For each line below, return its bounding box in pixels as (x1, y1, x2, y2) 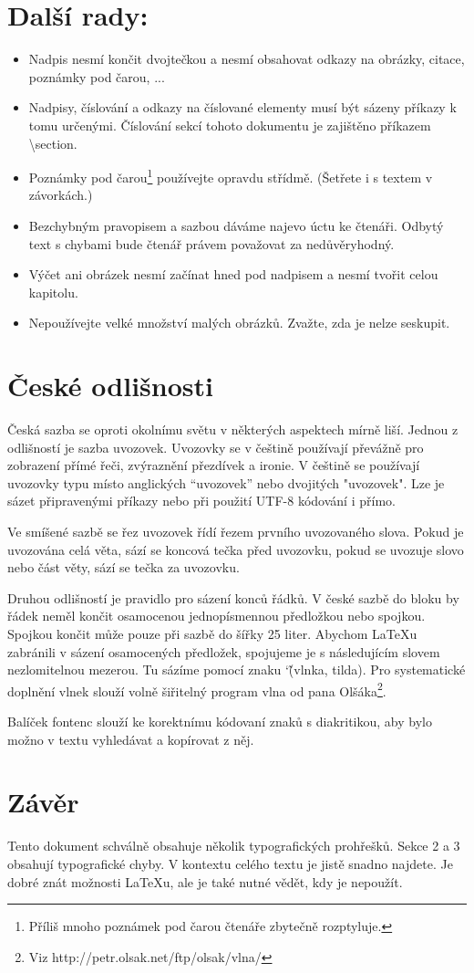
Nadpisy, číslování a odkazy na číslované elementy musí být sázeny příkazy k (28, 98, 457, 117)
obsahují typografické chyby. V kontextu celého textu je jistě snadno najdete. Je (7, 853, 453, 873)
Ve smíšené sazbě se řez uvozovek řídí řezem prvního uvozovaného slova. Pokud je (7, 522, 464, 540)
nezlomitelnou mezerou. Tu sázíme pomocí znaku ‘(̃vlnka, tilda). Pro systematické (7, 660, 466, 679)
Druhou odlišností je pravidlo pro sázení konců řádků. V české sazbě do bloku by (7, 588, 459, 607)
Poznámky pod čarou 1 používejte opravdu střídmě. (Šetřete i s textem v (28, 165, 433, 186)
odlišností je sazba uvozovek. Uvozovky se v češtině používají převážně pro (7, 437, 424, 456)
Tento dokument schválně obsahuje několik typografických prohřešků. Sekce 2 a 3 (7, 836, 460, 855)
